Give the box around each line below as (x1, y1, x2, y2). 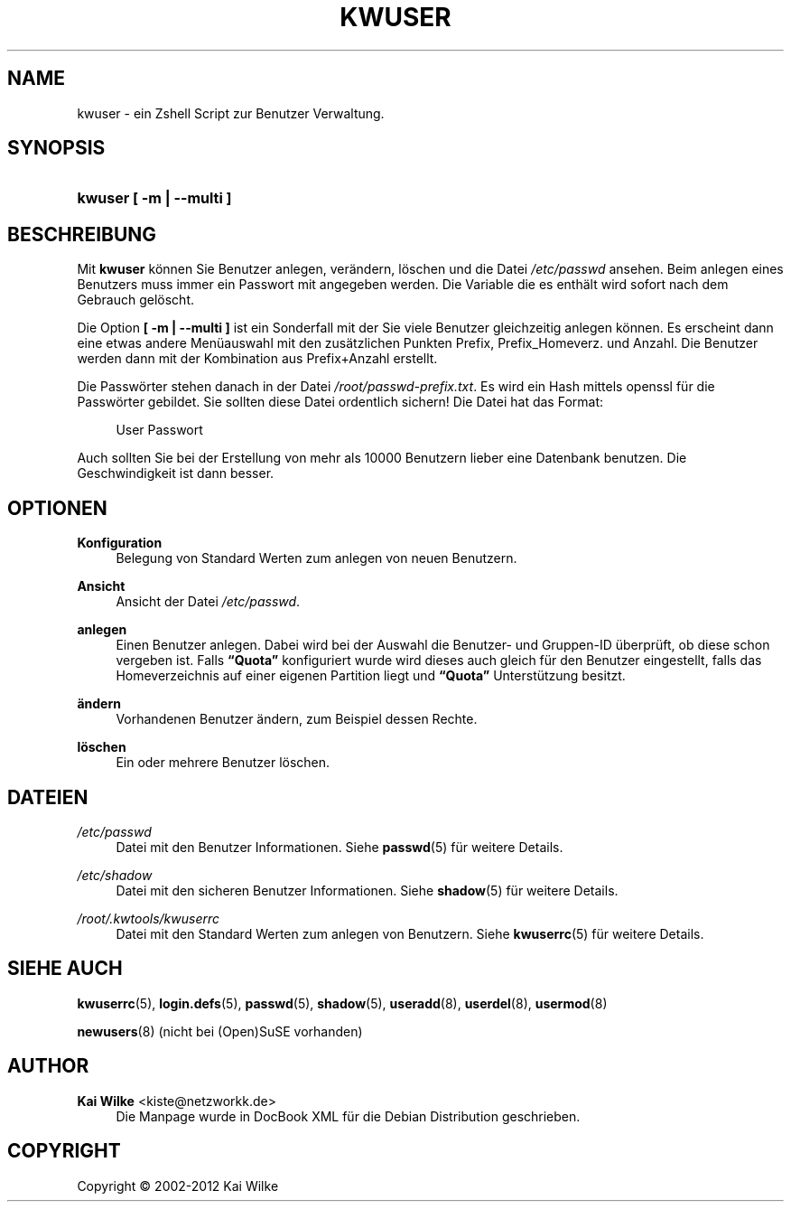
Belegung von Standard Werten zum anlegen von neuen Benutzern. (116, 550, 517, 567)
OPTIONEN (7, 496, 107, 520)
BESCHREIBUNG (7, 222, 157, 246)
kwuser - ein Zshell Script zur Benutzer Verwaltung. (77, 105, 385, 121)
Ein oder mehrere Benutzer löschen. (116, 754, 330, 771)
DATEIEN (7, 785, 88, 809)
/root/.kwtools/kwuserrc (77, 910, 220, 926)
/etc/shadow (77, 867, 153, 883)
